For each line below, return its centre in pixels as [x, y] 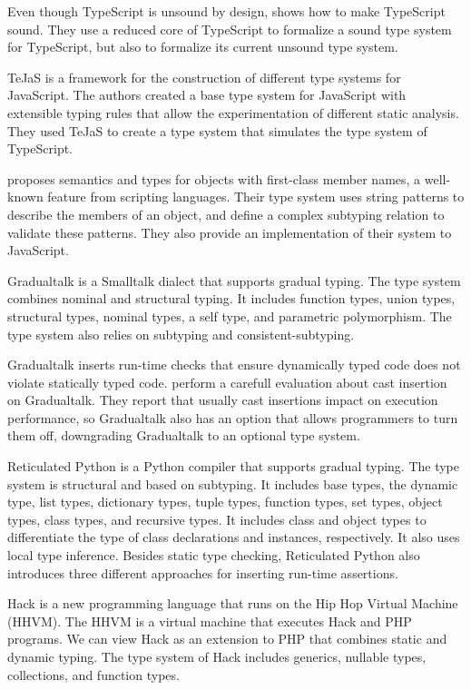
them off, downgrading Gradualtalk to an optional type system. [184, 435]
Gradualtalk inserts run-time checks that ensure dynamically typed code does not [234, 365]
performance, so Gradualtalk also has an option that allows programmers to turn [233, 417]
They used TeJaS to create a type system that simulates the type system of [217, 130]
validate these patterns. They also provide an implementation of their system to [230, 232]
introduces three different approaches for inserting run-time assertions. [203, 572]
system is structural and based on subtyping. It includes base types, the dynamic [233, 483]
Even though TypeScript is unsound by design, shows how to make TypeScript [226, 11]
